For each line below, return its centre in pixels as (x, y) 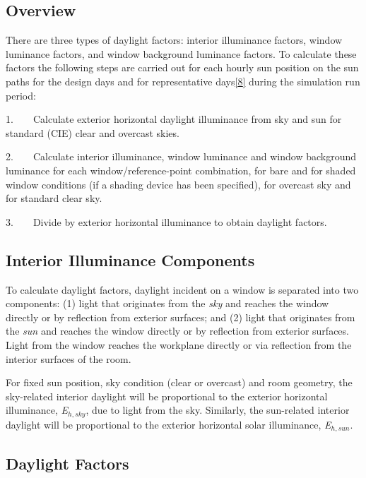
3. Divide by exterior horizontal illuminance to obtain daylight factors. (166, 221)
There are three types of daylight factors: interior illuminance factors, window (174, 40)
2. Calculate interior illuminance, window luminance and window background (181, 156)
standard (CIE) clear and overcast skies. (93, 132)
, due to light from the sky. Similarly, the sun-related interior (218, 410)
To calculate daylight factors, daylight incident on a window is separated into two (182, 289)
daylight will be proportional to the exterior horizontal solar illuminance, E (169, 424)
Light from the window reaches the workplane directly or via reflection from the (179, 344)
